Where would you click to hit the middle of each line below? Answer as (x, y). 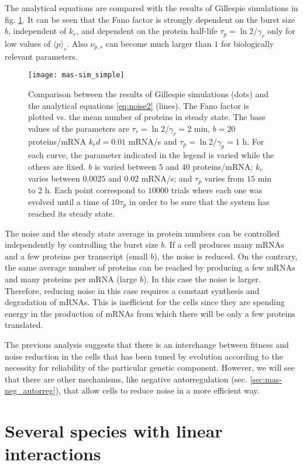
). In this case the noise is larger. (202, 279)
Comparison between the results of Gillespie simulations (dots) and (148, 94)
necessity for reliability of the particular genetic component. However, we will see (150, 367)
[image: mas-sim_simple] (76, 75)
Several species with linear (114, 431)
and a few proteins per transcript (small (76, 256)
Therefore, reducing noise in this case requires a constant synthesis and (132, 290)
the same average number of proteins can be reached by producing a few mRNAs (150, 267)
